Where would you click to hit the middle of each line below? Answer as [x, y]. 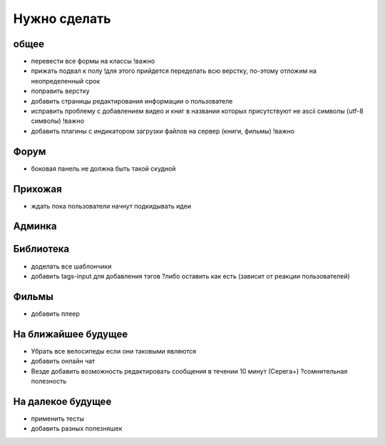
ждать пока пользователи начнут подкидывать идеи [111, 206]
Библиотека [41, 249]
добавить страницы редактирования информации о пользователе [132, 101]
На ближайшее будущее [71, 334]
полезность [49, 381]
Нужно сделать [62, 19]
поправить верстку [60, 91]
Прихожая [37, 189]
